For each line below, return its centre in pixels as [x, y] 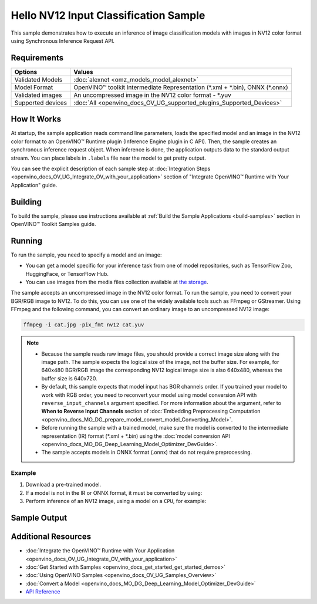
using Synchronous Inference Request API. [63, 41]
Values [83, 72]
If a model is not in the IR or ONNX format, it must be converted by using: [114, 492]
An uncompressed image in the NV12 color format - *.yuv [152, 95]
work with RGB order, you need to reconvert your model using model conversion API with [149, 395]
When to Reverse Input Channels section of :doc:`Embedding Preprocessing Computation [151, 411]
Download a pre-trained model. [63, 485]
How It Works [36, 119]
